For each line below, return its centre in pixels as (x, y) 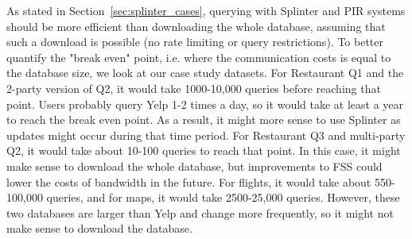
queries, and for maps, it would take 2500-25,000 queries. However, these (223, 197)
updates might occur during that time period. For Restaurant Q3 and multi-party (206, 135)
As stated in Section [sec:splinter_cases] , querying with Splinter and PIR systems (206, 10)
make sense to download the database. (99, 228)
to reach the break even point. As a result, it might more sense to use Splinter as (204, 119)
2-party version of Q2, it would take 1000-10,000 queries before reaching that (194, 88)
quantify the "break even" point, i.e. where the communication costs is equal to (199, 57)
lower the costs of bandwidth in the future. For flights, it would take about (189, 181)
